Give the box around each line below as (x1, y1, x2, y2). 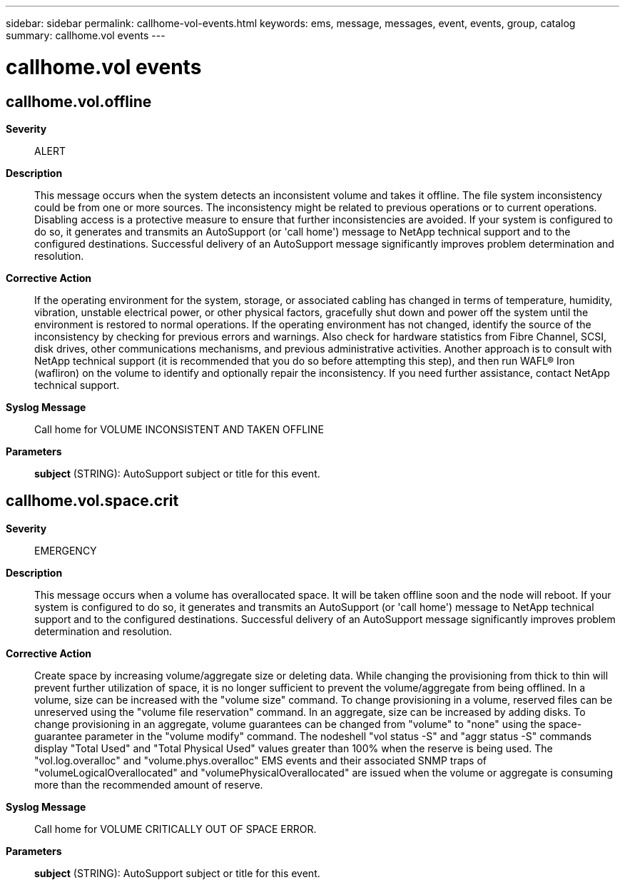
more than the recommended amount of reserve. (34, 778, 263, 791)
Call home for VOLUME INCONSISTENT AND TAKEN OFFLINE (34, 423, 324, 435)
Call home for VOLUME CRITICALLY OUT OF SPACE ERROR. (34, 822, 317, 835)
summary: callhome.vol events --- (6, 29, 166, 41)
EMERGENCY (34, 544, 97, 557)
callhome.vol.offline (6, 92, 152, 111)
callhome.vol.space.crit (6, 492, 179, 510)
